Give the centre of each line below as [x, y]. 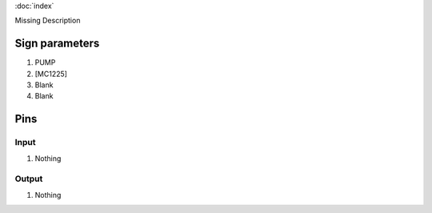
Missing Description [48, 21]
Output [29, 179]
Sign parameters [57, 44]
